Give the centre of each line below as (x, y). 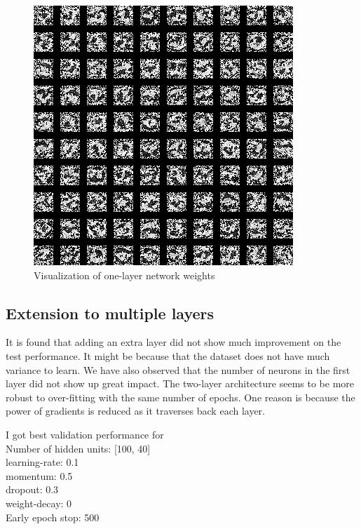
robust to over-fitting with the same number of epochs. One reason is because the (180, 397)
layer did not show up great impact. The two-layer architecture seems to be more (180, 383)
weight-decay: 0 (39, 503)
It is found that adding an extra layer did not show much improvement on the (173, 342)
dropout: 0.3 (32, 489)
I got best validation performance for (85, 434)
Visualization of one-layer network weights (124, 275)
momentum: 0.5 (39, 475)
